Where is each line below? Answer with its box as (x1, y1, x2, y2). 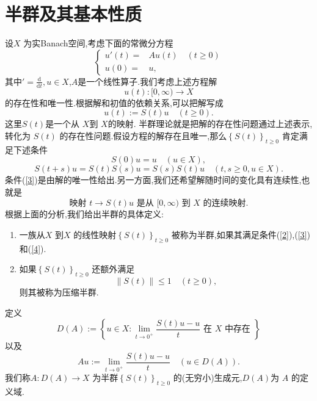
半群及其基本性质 (5, 1, 142, 26)
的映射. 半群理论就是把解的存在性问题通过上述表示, (107, 117, 313, 130)
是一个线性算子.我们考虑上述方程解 (78, 74, 217, 87)
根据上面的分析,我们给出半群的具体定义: (5, 208, 164, 220)
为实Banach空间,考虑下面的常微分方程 (23, 37, 173, 49)
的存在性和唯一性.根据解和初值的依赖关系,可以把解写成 (5, 96, 224, 109)
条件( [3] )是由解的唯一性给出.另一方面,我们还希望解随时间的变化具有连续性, (5, 173, 302, 186)
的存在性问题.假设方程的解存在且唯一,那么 (59, 129, 227, 142)
